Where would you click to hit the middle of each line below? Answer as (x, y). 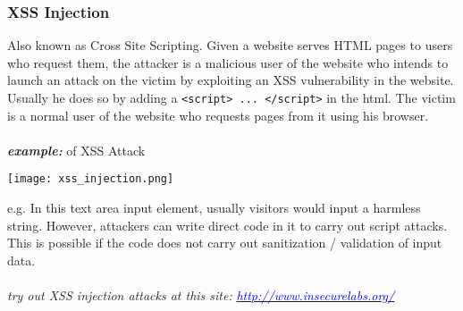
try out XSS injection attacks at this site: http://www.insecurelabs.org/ (201, 295)
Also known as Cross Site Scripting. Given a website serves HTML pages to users (230, 45)
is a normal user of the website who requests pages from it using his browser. (218, 115)
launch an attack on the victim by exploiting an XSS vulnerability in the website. (231, 80)
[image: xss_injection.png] (91, 179)
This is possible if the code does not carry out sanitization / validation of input (225, 243)
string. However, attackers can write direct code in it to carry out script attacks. (227, 225)
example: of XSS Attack (76, 150)
